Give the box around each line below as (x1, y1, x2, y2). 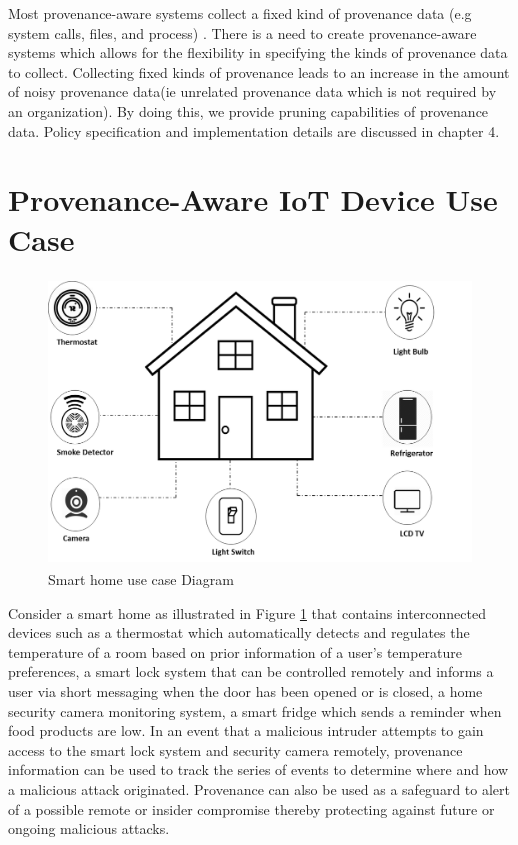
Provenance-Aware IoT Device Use (8, 179, 498, 220)
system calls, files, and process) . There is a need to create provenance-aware (8, 22, 477, 43)
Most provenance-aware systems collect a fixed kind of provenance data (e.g (8, 3, 472, 23)
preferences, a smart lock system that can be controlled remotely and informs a (8, 661, 494, 682)
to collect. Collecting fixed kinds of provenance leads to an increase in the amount (8, 61, 510, 82)
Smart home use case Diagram (48, 569, 234, 590)
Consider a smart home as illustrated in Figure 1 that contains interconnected (8, 602, 486, 623)
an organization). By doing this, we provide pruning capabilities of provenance (8, 100, 489, 121)
